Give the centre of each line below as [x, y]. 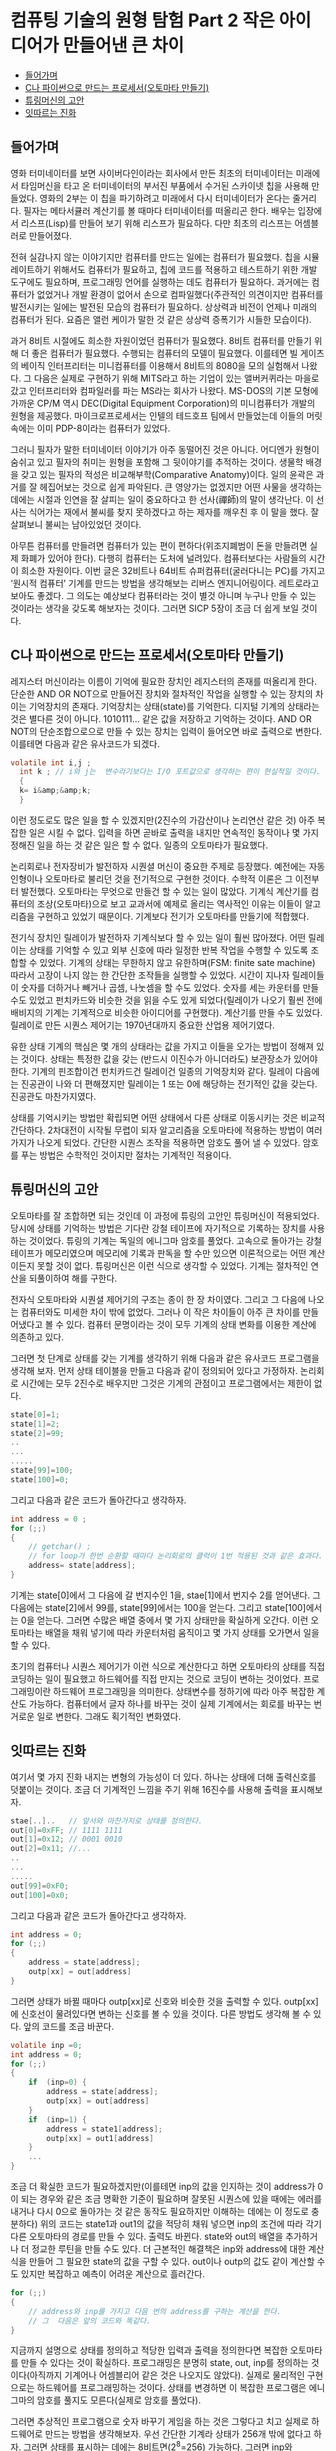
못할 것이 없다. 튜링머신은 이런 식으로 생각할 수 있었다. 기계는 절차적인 [172, 1265]
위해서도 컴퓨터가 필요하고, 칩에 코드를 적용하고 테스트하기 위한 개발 [185, 269]
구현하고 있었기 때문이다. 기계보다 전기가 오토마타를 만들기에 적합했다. [173, 916]
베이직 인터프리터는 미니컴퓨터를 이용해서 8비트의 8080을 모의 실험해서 [160, 365]
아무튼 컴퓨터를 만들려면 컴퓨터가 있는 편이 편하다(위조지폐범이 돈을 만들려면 [159, 545]
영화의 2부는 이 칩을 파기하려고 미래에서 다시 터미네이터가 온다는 [165, 198]
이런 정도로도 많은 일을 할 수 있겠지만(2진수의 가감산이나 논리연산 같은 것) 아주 [163, 820]
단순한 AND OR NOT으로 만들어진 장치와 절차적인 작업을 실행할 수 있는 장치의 [161, 693]
